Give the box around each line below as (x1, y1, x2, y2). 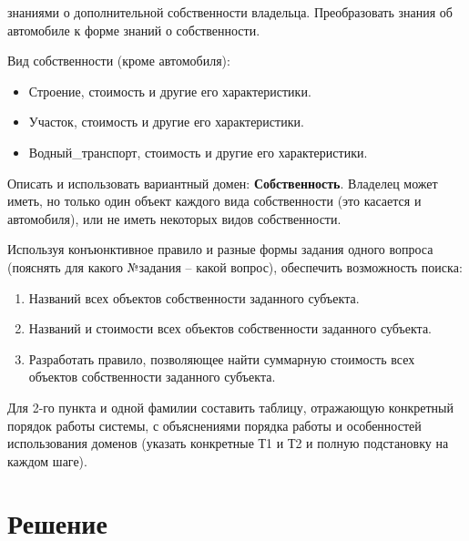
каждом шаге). (7, 451, 87, 470)
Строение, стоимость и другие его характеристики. (28, 81, 311, 100)
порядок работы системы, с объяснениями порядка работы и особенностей (7, 415, 422, 434)
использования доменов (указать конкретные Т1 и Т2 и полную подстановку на (7, 434, 449, 453)
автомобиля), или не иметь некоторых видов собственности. (7, 209, 342, 228)
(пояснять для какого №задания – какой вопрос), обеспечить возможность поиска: (7, 257, 463, 276)
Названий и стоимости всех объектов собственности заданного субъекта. (28, 319, 433, 338)
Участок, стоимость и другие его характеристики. (28, 112, 304, 131)
